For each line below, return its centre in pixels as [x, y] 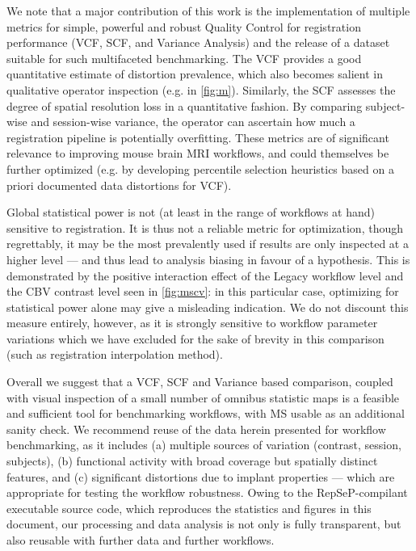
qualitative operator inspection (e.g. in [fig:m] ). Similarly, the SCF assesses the [201, 89]
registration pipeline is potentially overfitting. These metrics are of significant [198, 137]
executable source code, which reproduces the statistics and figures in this [189, 508]
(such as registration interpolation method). [115, 354]
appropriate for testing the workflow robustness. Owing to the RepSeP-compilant [207, 492]
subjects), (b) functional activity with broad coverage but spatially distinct [192, 461]
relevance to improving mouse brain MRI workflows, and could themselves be [198, 153]
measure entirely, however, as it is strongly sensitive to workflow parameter [192, 323]
